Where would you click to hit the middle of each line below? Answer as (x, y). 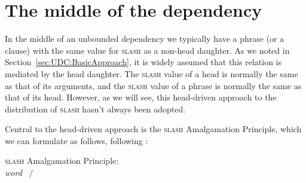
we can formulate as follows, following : (76, 140)
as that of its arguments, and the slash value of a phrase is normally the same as (153, 85)
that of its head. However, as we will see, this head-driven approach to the (141, 97)
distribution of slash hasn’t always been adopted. (95, 109)
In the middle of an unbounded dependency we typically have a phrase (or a (145, 39)
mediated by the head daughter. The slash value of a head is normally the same (152, 73)
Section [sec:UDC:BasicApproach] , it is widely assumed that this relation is (143, 62)
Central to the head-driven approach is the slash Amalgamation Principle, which (153, 129)
